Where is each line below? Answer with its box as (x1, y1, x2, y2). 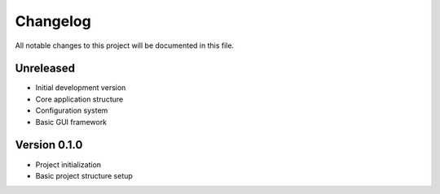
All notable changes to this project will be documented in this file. (15, 41, 235, 50)
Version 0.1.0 (15, 138, 83, 152)
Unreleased (15, 62, 76, 75)
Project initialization (35, 159, 102, 170)
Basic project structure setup (35, 170, 134, 180)
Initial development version (35, 83, 126, 93)
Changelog (15, 12, 91, 30)
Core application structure (35, 94, 124, 104)
